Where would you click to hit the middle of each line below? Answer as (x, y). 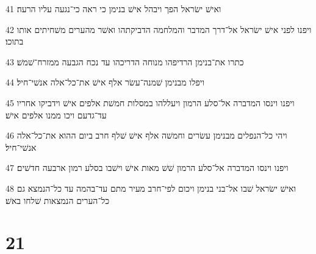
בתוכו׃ (15, 41)
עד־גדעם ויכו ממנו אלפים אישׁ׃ (56, 114)
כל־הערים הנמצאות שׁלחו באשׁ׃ (58, 200)
